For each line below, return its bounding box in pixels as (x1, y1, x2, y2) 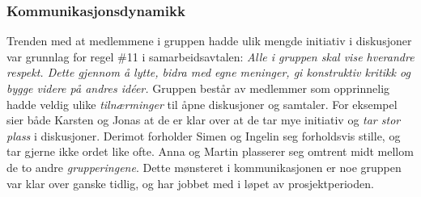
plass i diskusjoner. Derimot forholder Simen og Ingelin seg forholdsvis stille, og (6, 127, 401, 144)
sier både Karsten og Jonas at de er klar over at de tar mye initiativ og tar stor (6, 111, 401, 128)
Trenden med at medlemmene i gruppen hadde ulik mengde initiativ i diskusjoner (6, 32, 412, 49)
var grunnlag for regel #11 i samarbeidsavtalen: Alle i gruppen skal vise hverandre (6, 48, 415, 65)
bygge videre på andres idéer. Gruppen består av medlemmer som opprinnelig (6, 80, 390, 96)
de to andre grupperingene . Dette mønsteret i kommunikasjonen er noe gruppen (6, 158, 402, 175)
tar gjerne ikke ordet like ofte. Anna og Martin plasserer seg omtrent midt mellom (6, 143, 414, 160)
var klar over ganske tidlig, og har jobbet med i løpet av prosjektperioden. (6, 174, 374, 191)
